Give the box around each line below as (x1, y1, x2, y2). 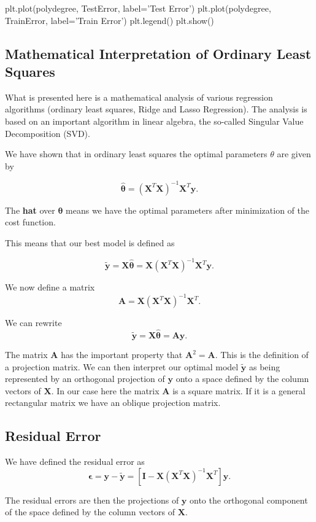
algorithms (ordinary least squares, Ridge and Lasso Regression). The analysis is (5, 103, 307, 115)
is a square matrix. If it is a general (172, 384, 306, 397)
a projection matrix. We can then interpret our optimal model (5, 360, 239, 373)
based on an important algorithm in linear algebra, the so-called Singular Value (5, 114, 304, 127)
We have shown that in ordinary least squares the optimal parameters (5, 147, 268, 160)
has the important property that (61, 348, 183, 361)
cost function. (5, 216, 56, 228)
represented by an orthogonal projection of (5, 372, 165, 385)
